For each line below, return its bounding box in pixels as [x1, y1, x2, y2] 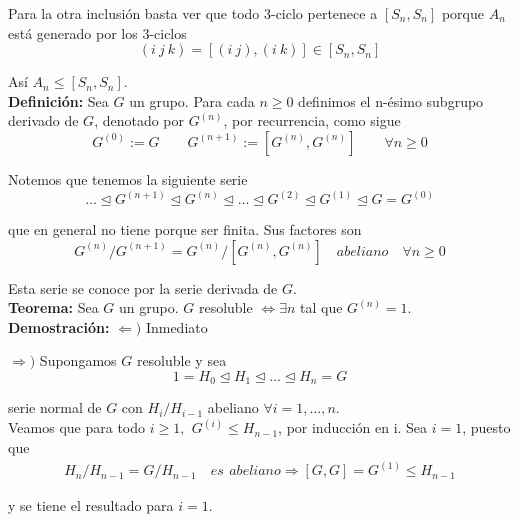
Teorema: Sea [8, 297, 99, 318]
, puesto [462, 417, 511, 438]
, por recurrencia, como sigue [223, 110, 401, 131]
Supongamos [39, 350, 117, 371]
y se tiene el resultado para [8, 495, 174, 516]
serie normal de [8, 397, 102, 418]
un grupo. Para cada [129, 90, 255, 111]
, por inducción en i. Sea [278, 417, 428, 438]
